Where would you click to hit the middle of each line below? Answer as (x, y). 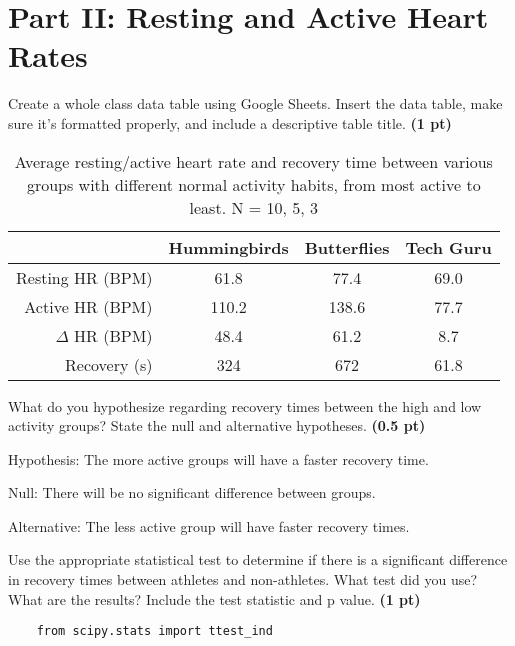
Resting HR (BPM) (84, 277)
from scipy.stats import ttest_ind (154, 631)
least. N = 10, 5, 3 (254, 207)
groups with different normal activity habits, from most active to (253, 184)
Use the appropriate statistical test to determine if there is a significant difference (258, 559)
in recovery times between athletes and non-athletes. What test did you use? (243, 579)
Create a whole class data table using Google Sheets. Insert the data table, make (255, 103)
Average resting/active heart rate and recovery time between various (253, 161)
